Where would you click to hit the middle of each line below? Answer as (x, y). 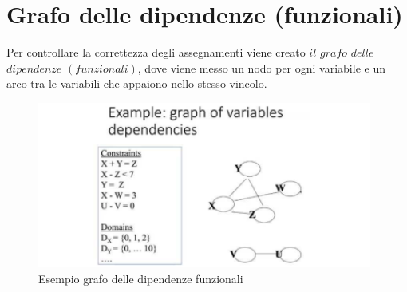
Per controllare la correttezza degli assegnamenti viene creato (156, 52)
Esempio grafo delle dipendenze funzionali (141, 278)
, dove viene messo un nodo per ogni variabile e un (261, 67)
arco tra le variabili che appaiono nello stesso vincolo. (137, 83)
